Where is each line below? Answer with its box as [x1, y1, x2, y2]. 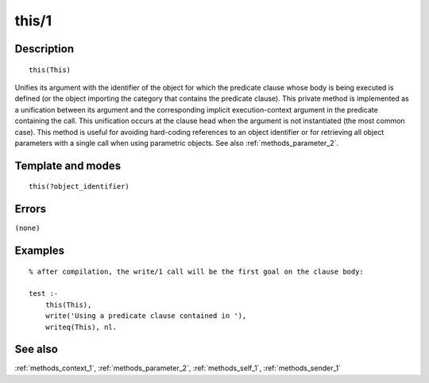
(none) [14, 224, 41, 233]
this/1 [14, 12, 52, 29]
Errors [14, 202, 47, 216]
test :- [29, 289, 59, 298]
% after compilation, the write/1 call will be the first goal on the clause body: [29, 266, 365, 276]
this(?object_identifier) [29, 182, 130, 191]
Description [14, 42, 75, 56]
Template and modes [14, 159, 122, 172]
